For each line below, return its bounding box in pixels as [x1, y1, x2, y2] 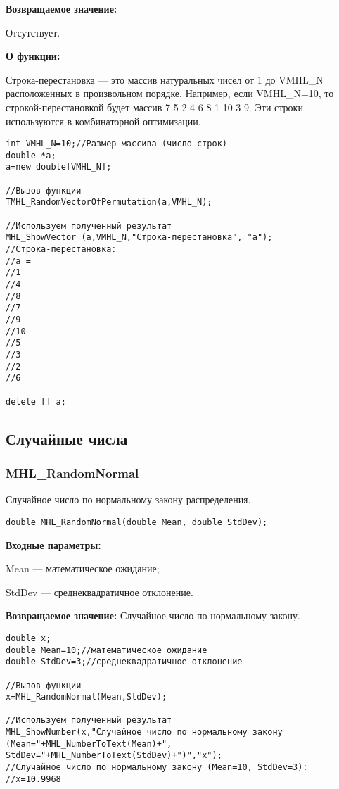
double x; [6, 633, 51, 643]
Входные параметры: [6, 537, 101, 552]
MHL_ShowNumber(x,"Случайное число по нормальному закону [6, 727, 283, 738]
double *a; [6, 150, 56, 160]
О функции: [6, 49, 60, 63]
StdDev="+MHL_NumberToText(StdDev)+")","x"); [6, 750, 222, 761]
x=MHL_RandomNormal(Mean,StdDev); [6, 692, 167, 702]
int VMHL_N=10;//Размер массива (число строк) [6, 139, 227, 149]
